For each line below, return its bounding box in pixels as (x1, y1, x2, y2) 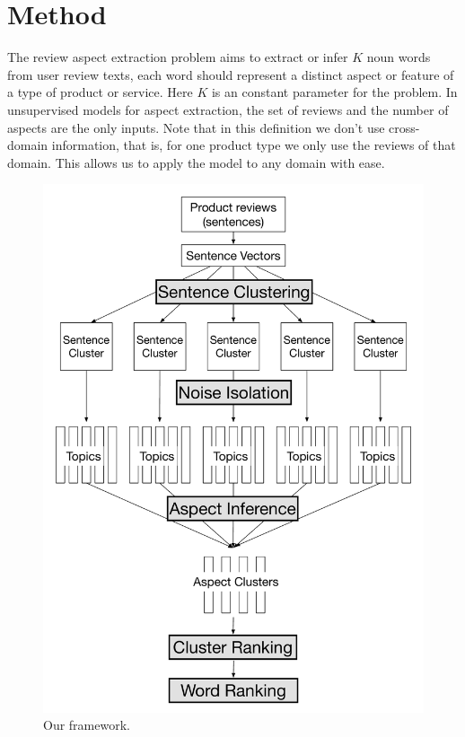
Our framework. (43, 715, 130, 734)
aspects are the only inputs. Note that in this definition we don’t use (7, 118, 385, 136)
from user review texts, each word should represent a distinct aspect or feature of (7, 65, 454, 83)
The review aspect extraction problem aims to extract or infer (7, 48, 348, 66)
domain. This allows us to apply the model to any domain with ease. (7, 153, 385, 171)
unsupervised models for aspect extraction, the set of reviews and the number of (7, 100, 449, 118)
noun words (366, 48, 431, 66)
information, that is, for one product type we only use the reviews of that (51, 136, 456, 154)
